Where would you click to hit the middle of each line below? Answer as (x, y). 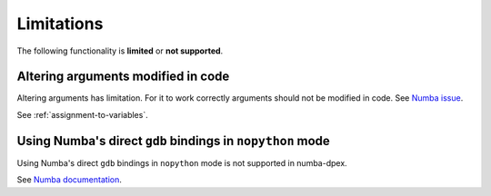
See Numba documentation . (69, 180)
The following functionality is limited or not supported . (120, 51)
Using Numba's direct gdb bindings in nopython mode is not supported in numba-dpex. (182, 162)
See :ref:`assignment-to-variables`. (83, 114)
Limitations (60, 24)
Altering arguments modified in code (123, 77)
